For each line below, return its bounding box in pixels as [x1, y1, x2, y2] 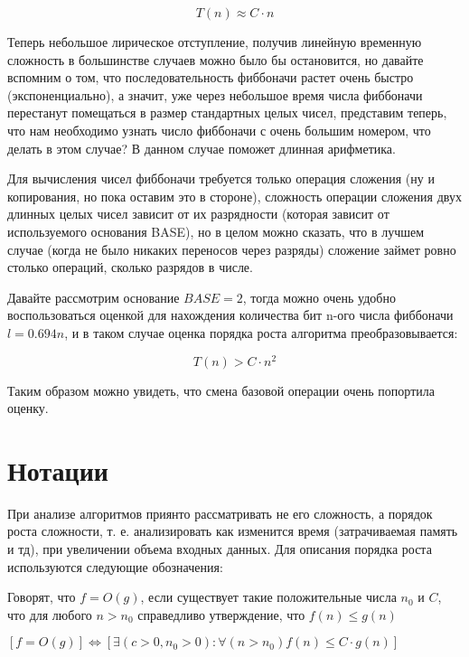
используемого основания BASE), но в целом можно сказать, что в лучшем [7, 221, 425, 240]
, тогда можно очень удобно [242, 287, 396, 306]
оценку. [7, 399, 49, 418]
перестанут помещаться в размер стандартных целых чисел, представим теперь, [7, 103, 447, 122]
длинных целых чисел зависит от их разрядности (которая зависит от [7, 204, 389, 223]
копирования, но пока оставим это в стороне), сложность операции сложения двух [7, 186, 462, 205]
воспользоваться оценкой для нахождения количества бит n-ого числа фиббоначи [7, 305, 454, 324]
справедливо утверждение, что [137, 605, 305, 624]
